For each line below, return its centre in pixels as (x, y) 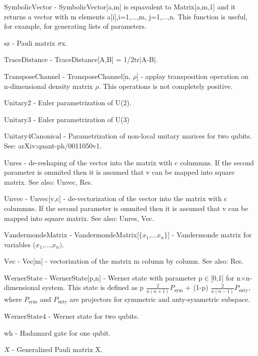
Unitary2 (18, 104)
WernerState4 (25, 317)
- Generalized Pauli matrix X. (57, 349)
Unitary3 (18, 120)
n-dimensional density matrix (48, 86)
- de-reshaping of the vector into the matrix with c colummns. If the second (139, 162)
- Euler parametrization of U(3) (82, 119)
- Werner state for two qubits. (94, 316)
